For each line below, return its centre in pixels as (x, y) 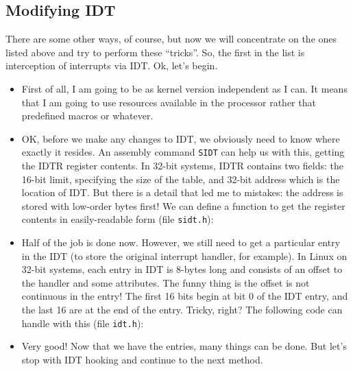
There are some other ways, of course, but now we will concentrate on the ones (171, 39)
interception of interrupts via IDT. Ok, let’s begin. (112, 65)
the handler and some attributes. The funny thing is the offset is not (166, 282)
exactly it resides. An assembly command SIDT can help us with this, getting (183, 152)
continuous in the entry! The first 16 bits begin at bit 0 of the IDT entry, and (185, 296)
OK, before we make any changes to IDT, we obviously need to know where (181, 138)
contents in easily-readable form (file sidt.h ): (118, 219)
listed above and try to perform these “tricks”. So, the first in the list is (155, 52)
